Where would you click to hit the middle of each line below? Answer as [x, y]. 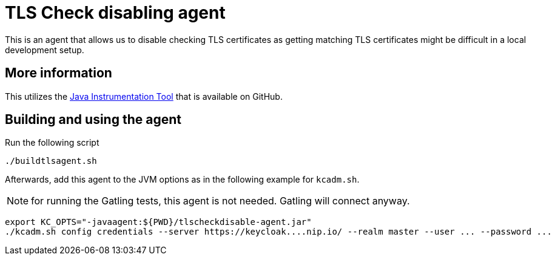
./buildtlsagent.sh [51, 161]
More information [59, 73]
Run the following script [52, 143]
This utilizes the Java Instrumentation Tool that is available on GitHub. [144, 96]
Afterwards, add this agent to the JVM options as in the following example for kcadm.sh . [182, 180]
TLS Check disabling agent [115, 13]
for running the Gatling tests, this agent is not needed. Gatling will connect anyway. [220, 201]
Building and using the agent [93, 120]
